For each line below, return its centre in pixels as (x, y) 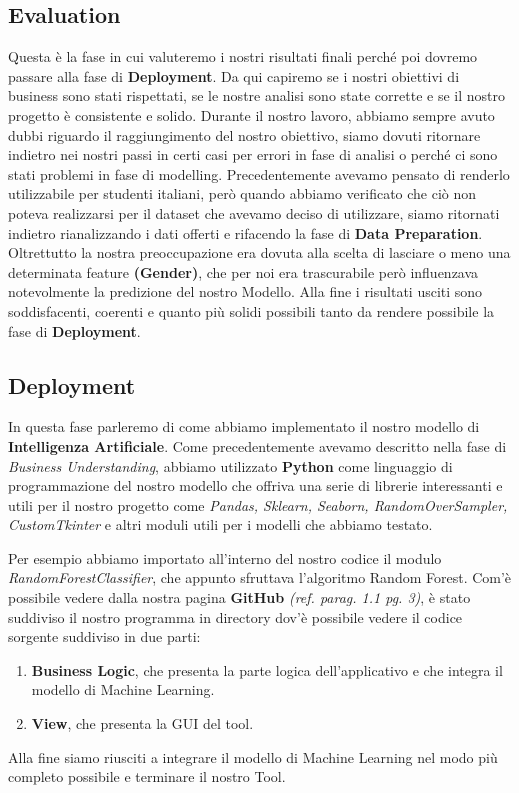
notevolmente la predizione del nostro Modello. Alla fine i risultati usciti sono (245, 291)
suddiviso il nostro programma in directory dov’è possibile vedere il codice (235, 616)
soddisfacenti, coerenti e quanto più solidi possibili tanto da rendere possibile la (251, 310)
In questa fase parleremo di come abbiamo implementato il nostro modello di (244, 426)
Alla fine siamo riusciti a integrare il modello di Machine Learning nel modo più (253, 756)
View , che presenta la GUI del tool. (142, 723)
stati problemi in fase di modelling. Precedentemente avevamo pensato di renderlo (259, 173)
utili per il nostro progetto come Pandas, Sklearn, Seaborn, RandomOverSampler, (258, 504)
